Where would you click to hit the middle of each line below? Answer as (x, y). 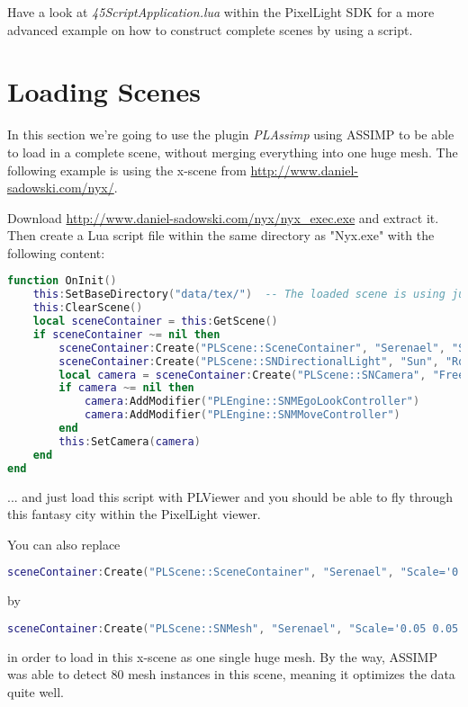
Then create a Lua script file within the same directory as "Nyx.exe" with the (221, 235)
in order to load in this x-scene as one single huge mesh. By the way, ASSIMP (222, 656)
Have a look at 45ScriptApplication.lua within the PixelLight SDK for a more (221, 12)
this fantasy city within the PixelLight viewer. (134, 514)
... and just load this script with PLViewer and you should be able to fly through (230, 496)
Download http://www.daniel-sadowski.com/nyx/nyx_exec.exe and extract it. (223, 217)
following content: (56, 252)
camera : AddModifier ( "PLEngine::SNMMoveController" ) (242, 415)
